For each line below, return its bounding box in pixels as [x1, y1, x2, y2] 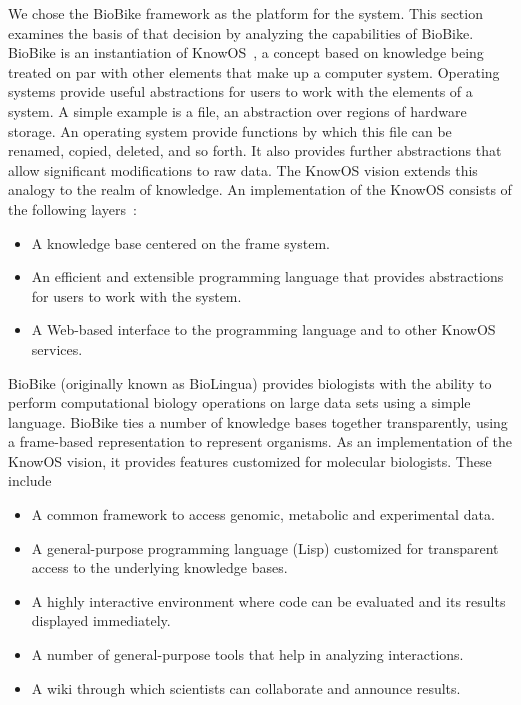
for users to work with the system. [31, 285, 242, 306]
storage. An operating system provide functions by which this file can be [8, 120, 452, 141]
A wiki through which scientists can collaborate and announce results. [31, 677, 461, 698]
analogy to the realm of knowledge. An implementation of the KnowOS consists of [8, 179, 512, 200]
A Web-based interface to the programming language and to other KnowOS [31, 319, 496, 340]
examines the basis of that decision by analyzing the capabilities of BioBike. [8, 22, 474, 43]
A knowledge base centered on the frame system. [31, 232, 330, 253]
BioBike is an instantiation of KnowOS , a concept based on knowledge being [8, 42, 484, 63]
